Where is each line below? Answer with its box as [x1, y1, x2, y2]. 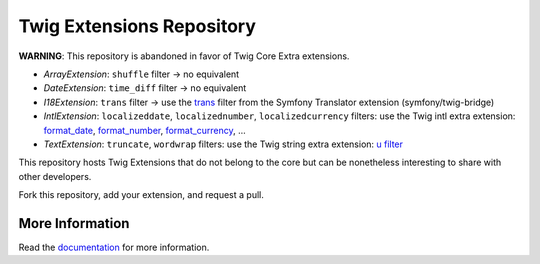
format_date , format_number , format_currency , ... [43, 124, 246, 136]
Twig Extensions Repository [18, 15, 257, 37]
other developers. [18, 170, 92, 182]
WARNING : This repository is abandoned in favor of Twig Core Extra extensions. [18, 50, 350, 62]
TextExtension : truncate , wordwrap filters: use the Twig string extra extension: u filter [43, 138, 404, 150]
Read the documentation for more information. [18, 241, 210, 253]
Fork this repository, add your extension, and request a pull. [18, 189, 264, 201]
